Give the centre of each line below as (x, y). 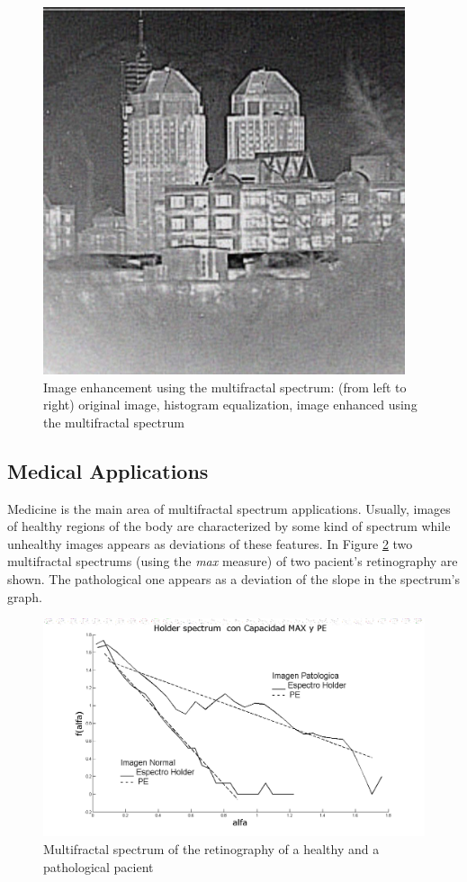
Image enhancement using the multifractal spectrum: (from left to (225, 387)
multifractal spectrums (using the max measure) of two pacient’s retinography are (233, 561)
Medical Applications (108, 470)
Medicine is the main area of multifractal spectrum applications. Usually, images (229, 508)
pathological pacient (99, 866)
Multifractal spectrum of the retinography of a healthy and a (211, 848)
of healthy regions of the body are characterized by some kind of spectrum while (229, 526)
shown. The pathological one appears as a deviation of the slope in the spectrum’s (233, 578)
